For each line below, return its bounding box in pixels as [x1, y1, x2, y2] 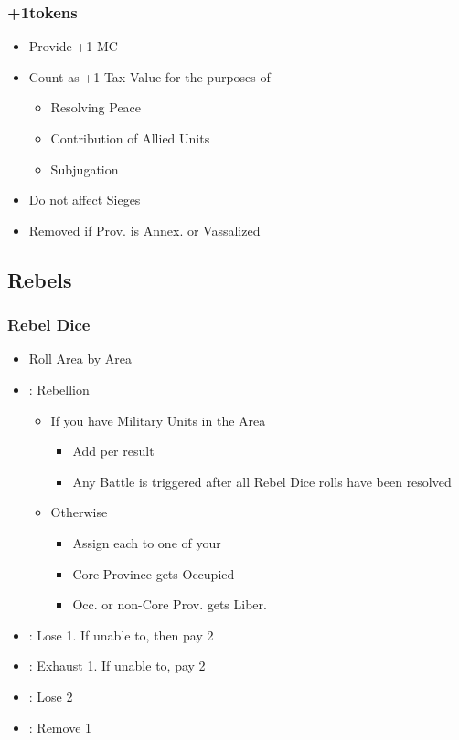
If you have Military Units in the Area [50, 410, 266, 429]
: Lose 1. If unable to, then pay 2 [28, 625, 214, 644]
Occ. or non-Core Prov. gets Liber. [72, 595, 267, 614]
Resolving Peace [50, 98, 142, 117]
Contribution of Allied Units [50, 129, 210, 147]
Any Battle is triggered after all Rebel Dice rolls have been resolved [72, 471, 452, 491]
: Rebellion [28, 379, 90, 398]
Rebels [7, 265, 72, 293]
